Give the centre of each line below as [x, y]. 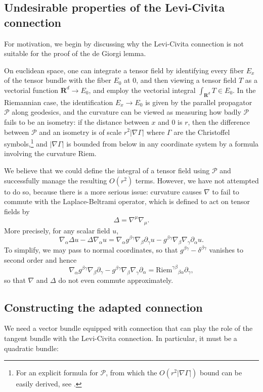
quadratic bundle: [31, 348]
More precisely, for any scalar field [57, 230]
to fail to [226, 191]
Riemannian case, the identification [59, 102]
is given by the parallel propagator [199, 102]
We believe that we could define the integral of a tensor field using [107, 170]
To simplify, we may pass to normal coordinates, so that [91, 250]
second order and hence [40, 259]
